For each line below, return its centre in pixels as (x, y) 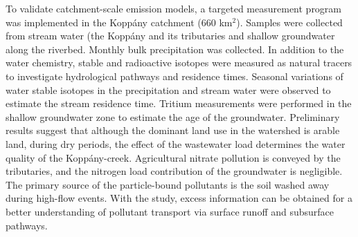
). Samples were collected (289, 22)
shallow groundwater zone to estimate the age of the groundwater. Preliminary (173, 116)
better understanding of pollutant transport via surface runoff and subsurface (170, 211)
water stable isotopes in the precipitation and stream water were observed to (168, 89)
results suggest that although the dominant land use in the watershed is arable (173, 130)
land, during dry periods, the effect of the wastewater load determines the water (176, 143)
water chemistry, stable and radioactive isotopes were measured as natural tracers (179, 63)
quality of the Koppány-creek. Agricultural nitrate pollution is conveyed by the (173, 157)
